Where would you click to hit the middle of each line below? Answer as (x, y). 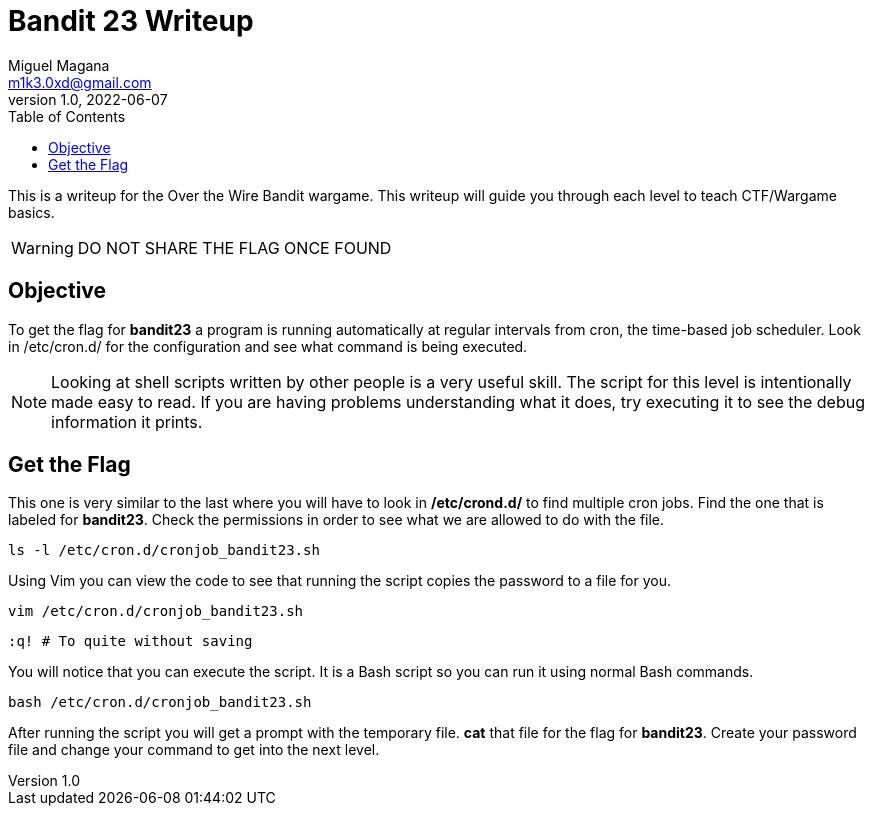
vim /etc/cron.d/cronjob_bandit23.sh (156, 611)
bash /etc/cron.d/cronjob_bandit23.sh (160, 702)
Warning (42, 247)
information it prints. (127, 421)
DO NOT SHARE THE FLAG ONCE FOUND (234, 247)
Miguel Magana (59, 65)
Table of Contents (67, 116)
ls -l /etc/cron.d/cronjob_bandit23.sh (164, 550)
